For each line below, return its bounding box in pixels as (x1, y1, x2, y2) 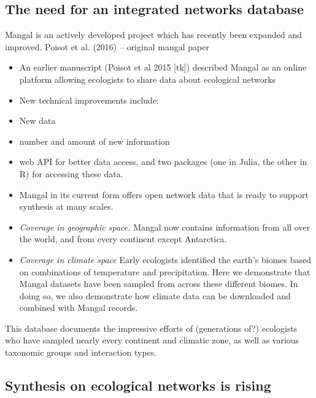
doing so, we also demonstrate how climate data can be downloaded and (19, 289, 291, 302)
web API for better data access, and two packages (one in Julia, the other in (19, 155, 307, 168)
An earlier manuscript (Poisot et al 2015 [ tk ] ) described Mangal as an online (19, 61, 307, 74)
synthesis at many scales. (19, 200, 114, 213)
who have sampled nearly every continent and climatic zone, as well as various (5, 334, 299, 346)
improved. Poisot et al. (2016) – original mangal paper (5, 40, 209, 53)
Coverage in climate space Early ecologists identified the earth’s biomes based (19, 253, 311, 266)
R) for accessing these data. (19, 167, 123, 180)
